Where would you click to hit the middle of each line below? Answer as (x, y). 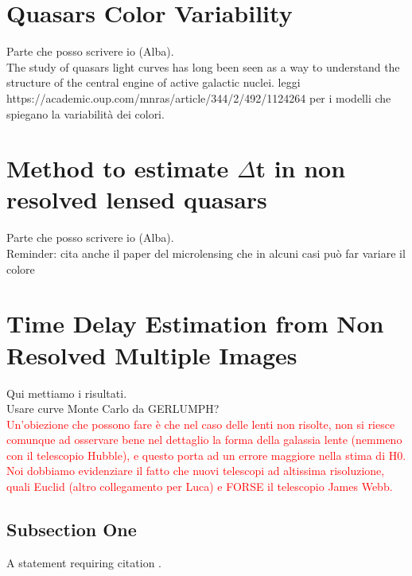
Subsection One (72, 529)
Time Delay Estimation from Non (195, 323)
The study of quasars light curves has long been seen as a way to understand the (203, 66)
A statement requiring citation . (84, 562)
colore (21, 269)
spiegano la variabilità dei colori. (86, 113)
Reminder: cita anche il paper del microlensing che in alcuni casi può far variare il (206, 253)
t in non (301, 168)
